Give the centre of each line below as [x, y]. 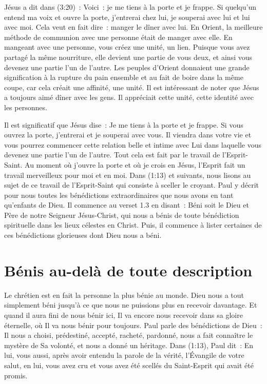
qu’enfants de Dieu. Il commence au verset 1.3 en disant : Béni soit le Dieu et [127, 205]
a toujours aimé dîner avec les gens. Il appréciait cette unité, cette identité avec [129, 97]
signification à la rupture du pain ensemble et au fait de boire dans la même [124, 77]
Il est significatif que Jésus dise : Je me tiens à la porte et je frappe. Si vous [124, 124]
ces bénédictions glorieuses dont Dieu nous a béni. [83, 235]
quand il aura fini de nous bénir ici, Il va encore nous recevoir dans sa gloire [123, 315]
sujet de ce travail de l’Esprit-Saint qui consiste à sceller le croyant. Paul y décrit [131, 185]
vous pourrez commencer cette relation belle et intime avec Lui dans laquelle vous [133, 144]
